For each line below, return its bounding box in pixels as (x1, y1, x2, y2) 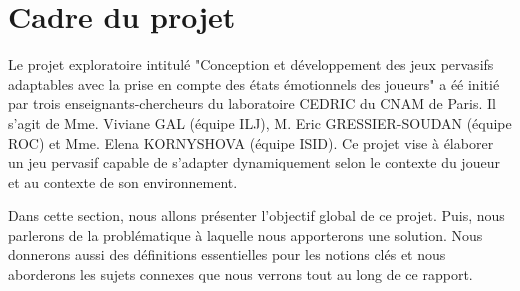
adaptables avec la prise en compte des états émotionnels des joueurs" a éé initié (8, 73, 500, 94)
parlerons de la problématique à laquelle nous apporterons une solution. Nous (8, 224, 483, 245)
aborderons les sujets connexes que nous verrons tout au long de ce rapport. (8, 264, 473, 285)
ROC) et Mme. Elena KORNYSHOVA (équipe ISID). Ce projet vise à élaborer (8, 132, 494, 153)
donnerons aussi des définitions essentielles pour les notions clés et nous (8, 244, 446, 265)
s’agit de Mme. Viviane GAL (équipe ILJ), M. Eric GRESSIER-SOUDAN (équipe (8, 112, 512, 133)
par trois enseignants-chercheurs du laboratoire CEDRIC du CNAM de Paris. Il (8, 93, 496, 114)
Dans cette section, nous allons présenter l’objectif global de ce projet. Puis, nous (8, 205, 505, 226)
